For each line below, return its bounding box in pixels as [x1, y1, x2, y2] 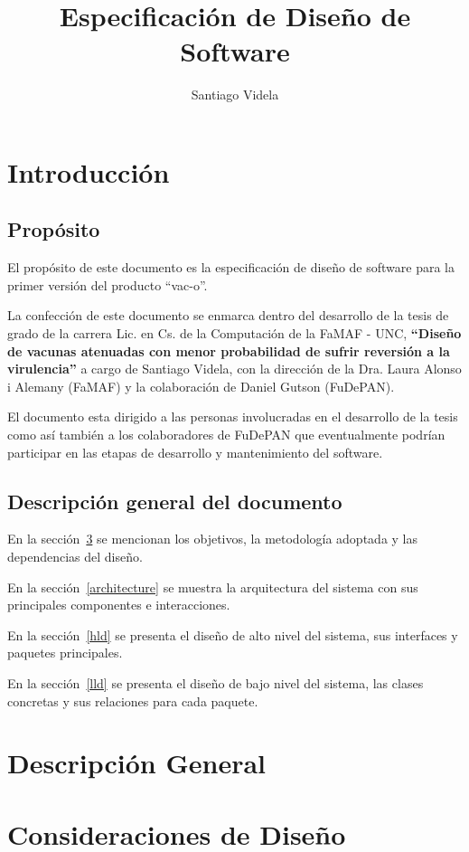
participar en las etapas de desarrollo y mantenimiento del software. [7, 442, 383, 461]
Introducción [7, 153, 170, 190]
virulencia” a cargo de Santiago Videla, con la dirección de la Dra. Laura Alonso [7, 359, 462, 378]
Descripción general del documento [7, 487, 342, 515]
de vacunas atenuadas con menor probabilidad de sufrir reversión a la [7, 341, 450, 360]
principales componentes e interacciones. [7, 595, 230, 614]
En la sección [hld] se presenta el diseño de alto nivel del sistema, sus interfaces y [7, 625, 458, 644]
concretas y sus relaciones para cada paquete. [7, 691, 258, 710]
